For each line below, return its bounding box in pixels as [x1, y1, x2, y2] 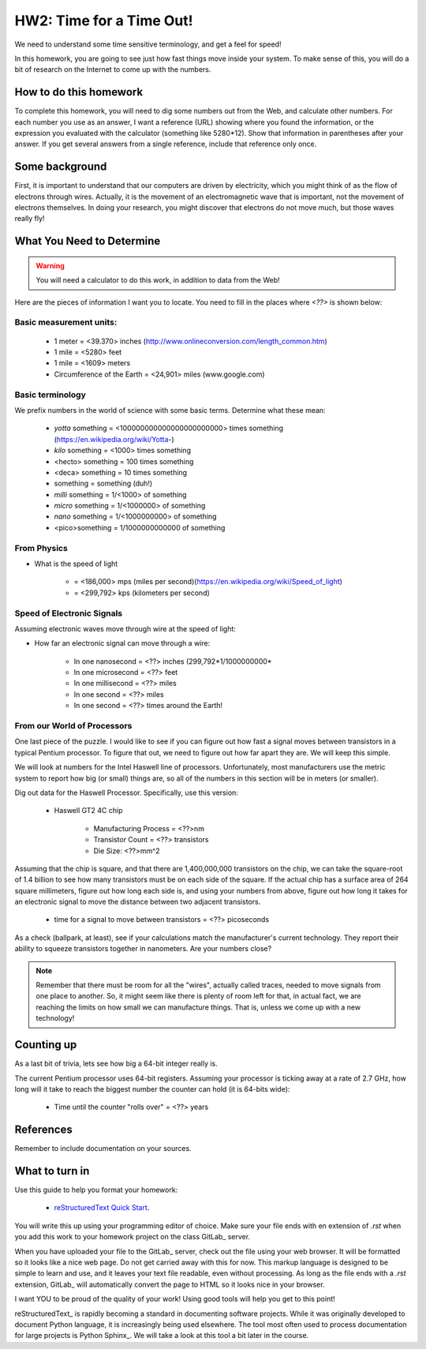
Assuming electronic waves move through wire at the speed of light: [14, 624, 237, 633]
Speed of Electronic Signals [14, 608, 123, 619]
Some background [14, 160, 107, 174]
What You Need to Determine [14, 234, 161, 248]
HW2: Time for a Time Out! [14, 12, 193, 29]
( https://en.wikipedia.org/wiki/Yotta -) [54, 434, 175, 444]
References [14, 1123, 73, 1137]
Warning [35, 260, 65, 270]
